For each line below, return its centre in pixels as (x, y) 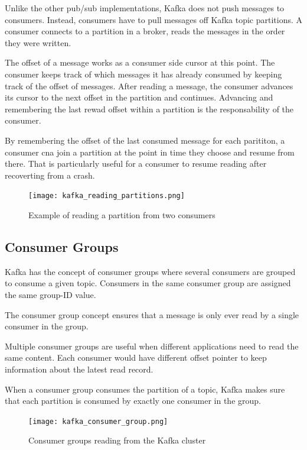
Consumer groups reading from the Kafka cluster (117, 440)
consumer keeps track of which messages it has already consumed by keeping (143, 74)
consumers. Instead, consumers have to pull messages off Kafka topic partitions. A (153, 19)
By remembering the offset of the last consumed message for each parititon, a (145, 140)
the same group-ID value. (50, 294)
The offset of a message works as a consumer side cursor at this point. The (140, 62)
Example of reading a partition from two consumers (122, 214)
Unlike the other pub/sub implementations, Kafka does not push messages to (145, 8)
